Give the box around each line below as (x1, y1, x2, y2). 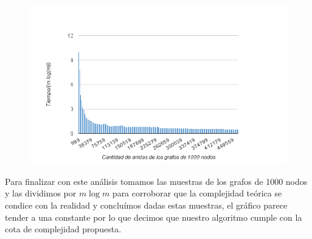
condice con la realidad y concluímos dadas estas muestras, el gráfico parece (5, 198, 288, 211)
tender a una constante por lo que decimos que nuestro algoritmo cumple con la (5, 210, 302, 223)
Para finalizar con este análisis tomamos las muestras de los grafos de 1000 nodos (5, 175, 308, 187)
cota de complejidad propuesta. (5, 223, 122, 235)
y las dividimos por (5, 187, 77, 199)
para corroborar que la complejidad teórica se (112, 187, 282, 199)
